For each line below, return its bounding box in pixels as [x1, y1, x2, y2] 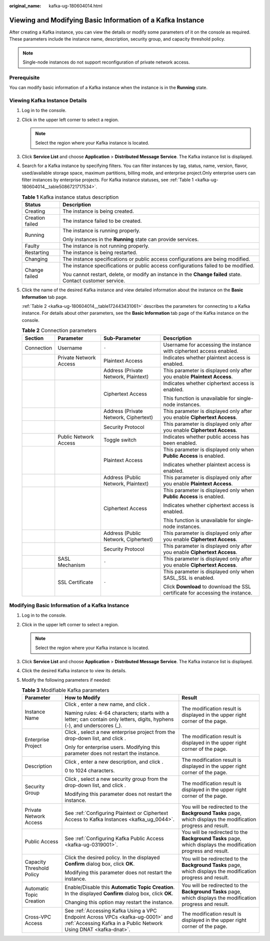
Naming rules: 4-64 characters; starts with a [64, 710, 169, 717]
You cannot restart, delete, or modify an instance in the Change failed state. [62, 271, 242, 278]
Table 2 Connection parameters [21, 327, 97, 334]
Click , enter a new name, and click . [64, 701, 150, 708]
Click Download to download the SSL [163, 583, 251, 590]
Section [24, 334, 44, 341]
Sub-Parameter [103, 334, 141, 341]
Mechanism [57, 561, 85, 568]
